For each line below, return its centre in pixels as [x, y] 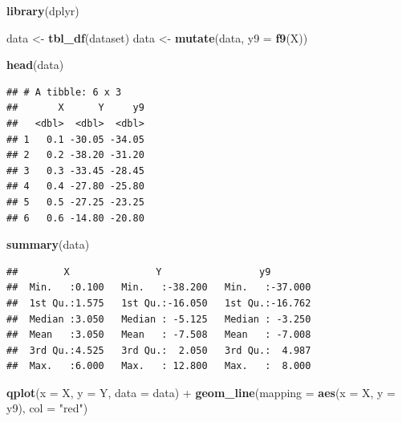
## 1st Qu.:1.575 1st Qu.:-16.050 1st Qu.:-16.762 [159, 303]
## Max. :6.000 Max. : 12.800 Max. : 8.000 [159, 366]
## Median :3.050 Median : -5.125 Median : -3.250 [159, 319]
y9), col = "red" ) [47, 408]
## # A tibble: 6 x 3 [64, 92]
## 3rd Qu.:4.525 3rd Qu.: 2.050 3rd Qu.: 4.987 [159, 350]
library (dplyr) [43, 10]
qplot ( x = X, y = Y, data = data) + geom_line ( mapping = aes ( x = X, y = [201, 392]
